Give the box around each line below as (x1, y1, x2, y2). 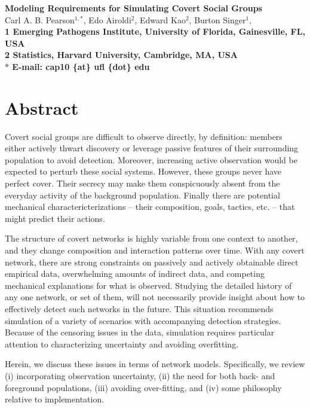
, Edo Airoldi (83, 13, 131, 26)
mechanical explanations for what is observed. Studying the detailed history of (5, 279, 292, 291)
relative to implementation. (5, 393, 105, 405)
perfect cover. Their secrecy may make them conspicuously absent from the (5, 177, 280, 190)
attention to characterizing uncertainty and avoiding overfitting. (5, 337, 239, 350)
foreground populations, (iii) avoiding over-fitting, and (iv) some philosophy (5, 381, 282, 393)
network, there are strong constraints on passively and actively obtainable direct (5, 255, 299, 268)
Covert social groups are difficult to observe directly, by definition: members (5, 130, 283, 142)
